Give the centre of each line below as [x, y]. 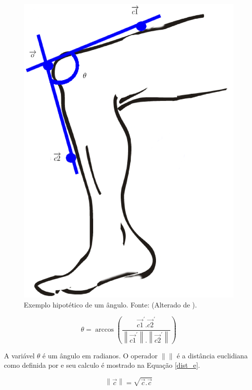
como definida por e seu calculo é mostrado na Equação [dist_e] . [102, 365]
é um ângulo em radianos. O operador [100, 355]
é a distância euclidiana [212, 355]
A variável [19, 355]
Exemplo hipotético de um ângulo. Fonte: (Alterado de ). [110, 304]
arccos [104, 330]
